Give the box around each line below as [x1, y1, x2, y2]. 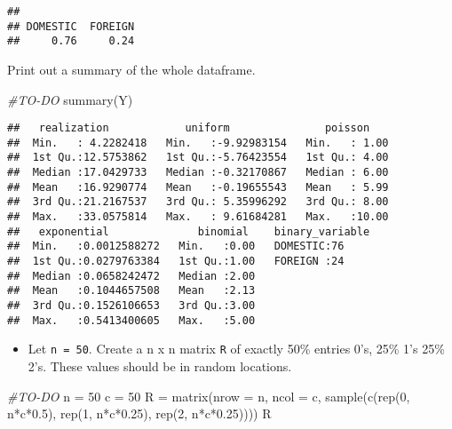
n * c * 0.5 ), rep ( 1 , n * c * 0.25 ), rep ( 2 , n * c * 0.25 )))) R [7, 404, 272, 423]
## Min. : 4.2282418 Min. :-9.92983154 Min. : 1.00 [7, 136, 389, 149]
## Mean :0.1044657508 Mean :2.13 [7, 284, 256, 298]
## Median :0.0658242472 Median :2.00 [7, 269, 256, 282]
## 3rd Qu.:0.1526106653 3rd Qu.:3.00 [7, 299, 256, 313]
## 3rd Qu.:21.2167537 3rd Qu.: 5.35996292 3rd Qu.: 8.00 [7, 195, 389, 209]
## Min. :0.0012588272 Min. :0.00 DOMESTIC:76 [7, 240, 345, 253]
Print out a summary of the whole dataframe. [7, 60, 256, 78]
